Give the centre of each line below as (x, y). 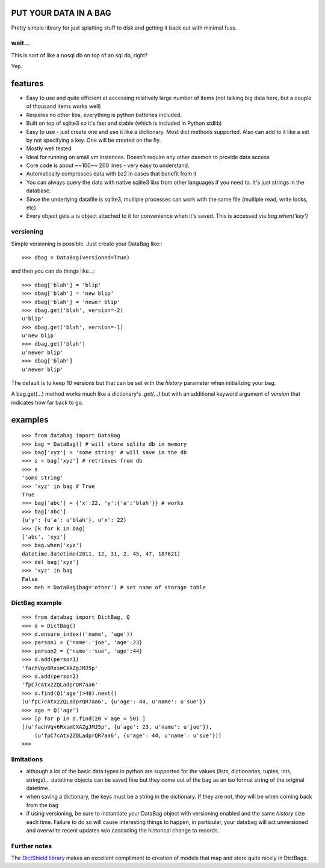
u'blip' (33, 319)
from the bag (42, 805)
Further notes (32, 846)
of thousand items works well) (64, 106)
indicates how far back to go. (47, 402)
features (27, 84)
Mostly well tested (49, 148)
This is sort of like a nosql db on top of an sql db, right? (79, 55)
